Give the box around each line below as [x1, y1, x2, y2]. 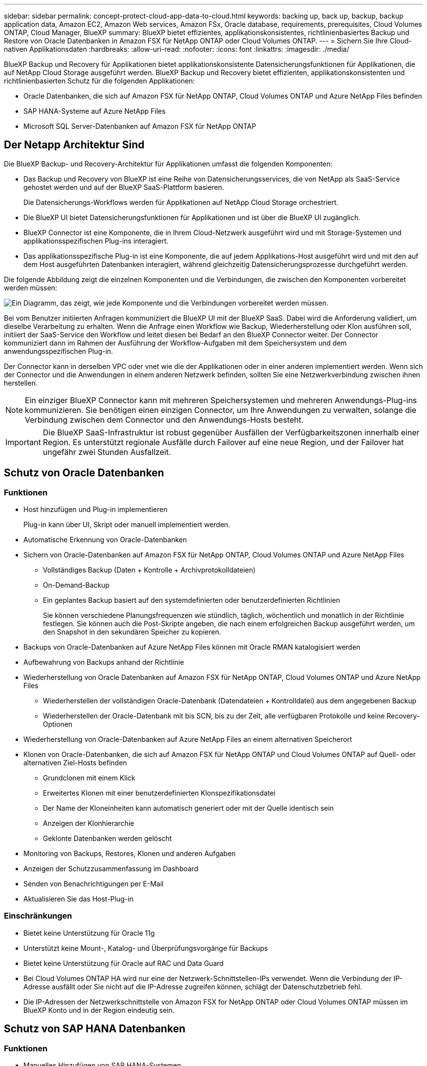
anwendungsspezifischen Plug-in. [4, 347, 113, 355]
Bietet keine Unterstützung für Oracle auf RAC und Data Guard [23, 959, 224, 967]
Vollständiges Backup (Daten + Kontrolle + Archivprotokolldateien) [43, 566, 256, 574]
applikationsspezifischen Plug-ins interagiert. [23, 236, 169, 245]
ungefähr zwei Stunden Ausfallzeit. [42, 447, 171, 457]
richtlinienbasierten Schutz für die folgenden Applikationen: [4, 77, 195, 85]
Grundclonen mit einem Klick [43, 774, 136, 782]
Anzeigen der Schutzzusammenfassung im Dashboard [23, 864, 198, 873]
